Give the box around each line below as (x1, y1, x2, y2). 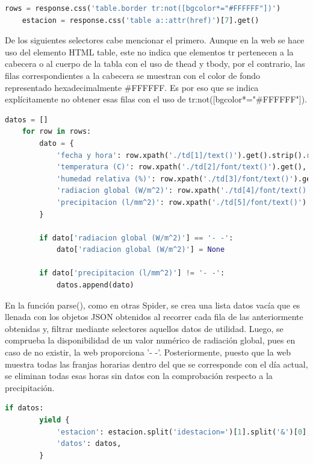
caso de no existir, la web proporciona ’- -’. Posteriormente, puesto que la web (5, 346, 291, 359)
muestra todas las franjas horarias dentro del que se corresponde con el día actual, (5, 357, 308, 370)
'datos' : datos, (56, 439, 122, 448)
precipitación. (5, 381, 55, 393)
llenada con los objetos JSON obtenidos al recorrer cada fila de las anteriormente (5, 310, 303, 323)
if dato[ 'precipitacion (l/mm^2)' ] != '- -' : (39, 269, 225, 278)
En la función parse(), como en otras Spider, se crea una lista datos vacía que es (5, 298, 300, 311)
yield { (39, 416, 70, 424)
